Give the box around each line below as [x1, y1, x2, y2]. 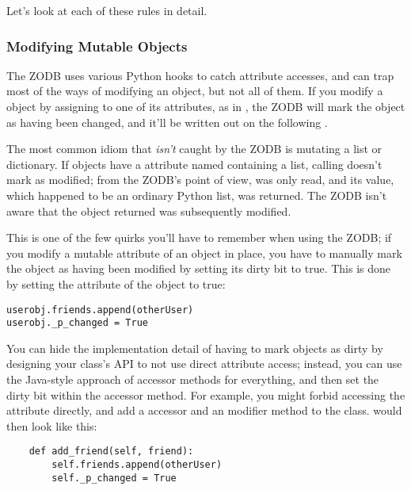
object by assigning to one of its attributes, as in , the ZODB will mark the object [6, 98, 405, 114]
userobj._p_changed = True [6, 317, 148, 329]
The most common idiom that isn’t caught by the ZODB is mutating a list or [6, 140, 382, 157]
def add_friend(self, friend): [29, 446, 194, 457]
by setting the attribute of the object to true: [6, 275, 226, 292]
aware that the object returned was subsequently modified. [6, 202, 291, 219]
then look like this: [6, 417, 97, 434]
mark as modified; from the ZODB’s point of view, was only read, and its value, [6, 171, 394, 188]
